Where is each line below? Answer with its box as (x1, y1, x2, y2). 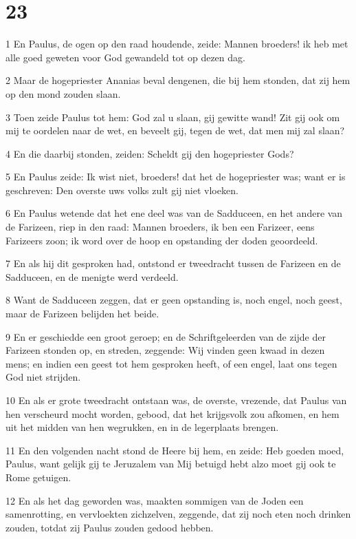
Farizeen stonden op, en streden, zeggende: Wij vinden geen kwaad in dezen (5, 343, 325, 357)
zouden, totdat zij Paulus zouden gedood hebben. (5, 520, 214, 534)
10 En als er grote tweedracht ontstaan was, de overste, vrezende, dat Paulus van (5, 393, 347, 407)
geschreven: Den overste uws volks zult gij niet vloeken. (5, 182, 238, 197)
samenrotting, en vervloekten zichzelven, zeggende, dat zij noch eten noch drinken (5, 507, 351, 521)
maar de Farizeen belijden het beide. (5, 306, 159, 321)
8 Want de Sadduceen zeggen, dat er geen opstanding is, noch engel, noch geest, (5, 293, 342, 307)
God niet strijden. (5, 370, 81, 384)
